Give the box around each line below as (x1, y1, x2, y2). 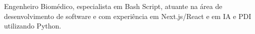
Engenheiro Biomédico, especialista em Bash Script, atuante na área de (4, 1, 222, 11)
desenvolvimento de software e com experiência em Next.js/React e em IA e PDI (4, 10, 251, 21)
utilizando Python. (4, 20, 61, 31)
